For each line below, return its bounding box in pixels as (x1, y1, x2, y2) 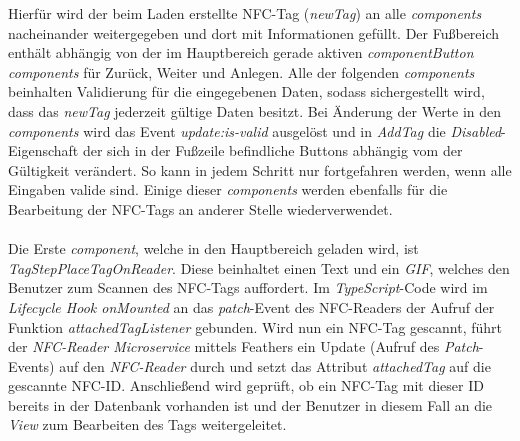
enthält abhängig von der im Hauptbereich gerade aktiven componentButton (8, 42, 474, 63)
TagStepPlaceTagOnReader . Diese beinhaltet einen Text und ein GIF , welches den (8, 257, 510, 278)
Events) (8, 355, 55, 376)
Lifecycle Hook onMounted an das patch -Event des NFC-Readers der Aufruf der (8, 296, 495, 317)
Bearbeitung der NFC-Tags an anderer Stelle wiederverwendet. (8, 198, 393, 219)
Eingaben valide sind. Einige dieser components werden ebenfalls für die (8, 179, 448, 200)
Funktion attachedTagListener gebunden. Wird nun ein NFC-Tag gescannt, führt (8, 316, 502, 337)
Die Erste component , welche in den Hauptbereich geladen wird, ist (8, 238, 419, 259)
